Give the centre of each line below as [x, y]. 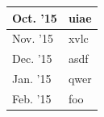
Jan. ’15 [32, 79]
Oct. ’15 [35, 17]
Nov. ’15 [33, 38]
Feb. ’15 [32, 98]
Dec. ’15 [32, 58]
